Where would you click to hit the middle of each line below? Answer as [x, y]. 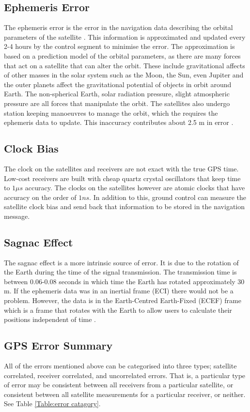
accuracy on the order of [40, 197]
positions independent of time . [50, 319]
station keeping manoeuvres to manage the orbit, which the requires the [111, 113]
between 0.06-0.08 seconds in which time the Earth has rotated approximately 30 [124, 281]
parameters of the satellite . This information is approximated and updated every [125, 37]
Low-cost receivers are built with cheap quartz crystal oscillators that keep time [122, 178]
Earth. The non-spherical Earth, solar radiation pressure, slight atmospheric [117, 94]
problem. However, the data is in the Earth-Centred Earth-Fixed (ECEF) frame [123, 300]
